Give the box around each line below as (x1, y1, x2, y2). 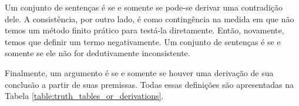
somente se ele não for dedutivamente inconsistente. (5, 47, 190, 59)
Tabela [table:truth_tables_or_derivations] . (5, 90, 164, 102)
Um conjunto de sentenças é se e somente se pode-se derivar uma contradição (5, 1, 283, 13)
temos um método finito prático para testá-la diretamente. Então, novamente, (5, 24, 284, 36)
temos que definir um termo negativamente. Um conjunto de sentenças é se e (5, 35, 281, 47)
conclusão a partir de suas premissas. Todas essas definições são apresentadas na (5, 78, 294, 90)
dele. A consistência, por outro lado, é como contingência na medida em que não (5, 12, 294, 25)
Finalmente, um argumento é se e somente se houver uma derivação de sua (5, 66, 274, 78)
